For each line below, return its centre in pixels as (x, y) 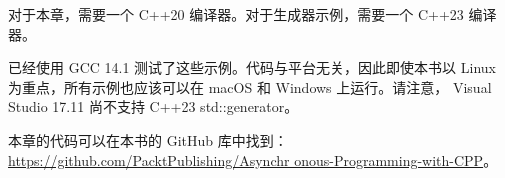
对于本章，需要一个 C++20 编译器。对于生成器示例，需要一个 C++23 (236, 14)
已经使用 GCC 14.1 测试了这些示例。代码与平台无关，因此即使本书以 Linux (252, 67)
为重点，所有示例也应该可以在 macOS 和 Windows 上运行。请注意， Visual (250, 86)
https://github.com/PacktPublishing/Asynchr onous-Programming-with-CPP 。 (253, 159)
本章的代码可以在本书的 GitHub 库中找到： (148, 139)
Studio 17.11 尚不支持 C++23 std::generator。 (153, 106)
